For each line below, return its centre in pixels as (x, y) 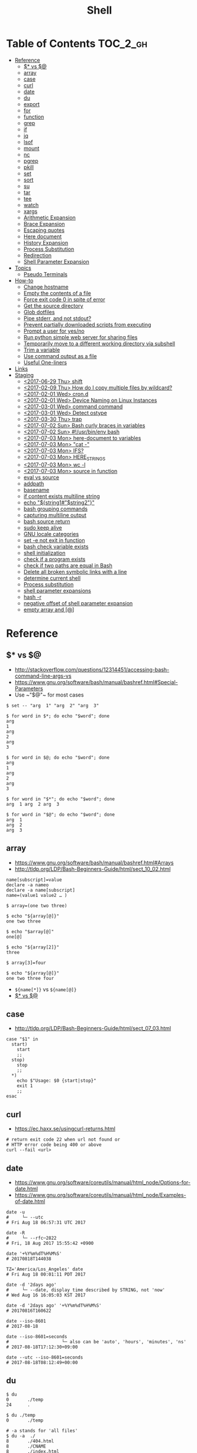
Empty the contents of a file (57, 293)
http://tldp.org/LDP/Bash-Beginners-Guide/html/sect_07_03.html (93, 1029)
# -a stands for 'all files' (42, 1430)
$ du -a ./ (21, 1436)
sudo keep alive (43, 528)
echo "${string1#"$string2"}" (59, 502)
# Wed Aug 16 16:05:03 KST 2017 (46, 1295)
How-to (24, 280)
